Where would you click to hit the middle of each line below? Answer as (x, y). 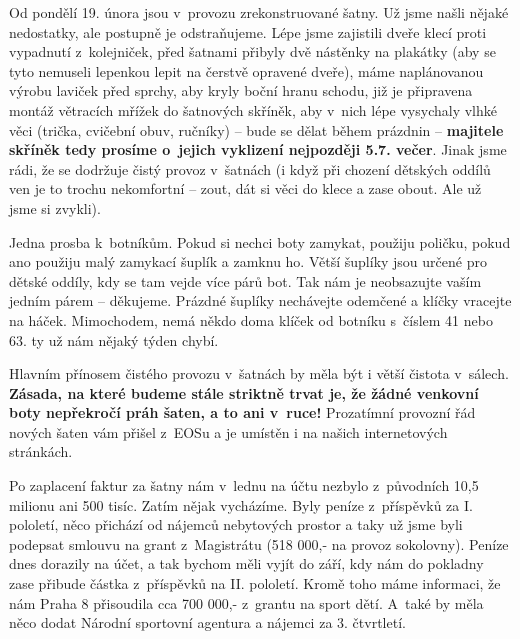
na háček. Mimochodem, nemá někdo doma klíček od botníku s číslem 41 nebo (251, 319)
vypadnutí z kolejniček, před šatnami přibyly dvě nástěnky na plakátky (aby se (252, 51)
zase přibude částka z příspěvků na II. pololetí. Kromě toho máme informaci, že (255, 583)
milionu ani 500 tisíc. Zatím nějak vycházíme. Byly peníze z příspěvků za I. (241, 504)
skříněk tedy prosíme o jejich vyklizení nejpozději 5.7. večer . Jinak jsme (258, 149)
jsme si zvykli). (55, 207)
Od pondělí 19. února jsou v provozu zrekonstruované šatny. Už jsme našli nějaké (259, 12)
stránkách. (41, 451)
